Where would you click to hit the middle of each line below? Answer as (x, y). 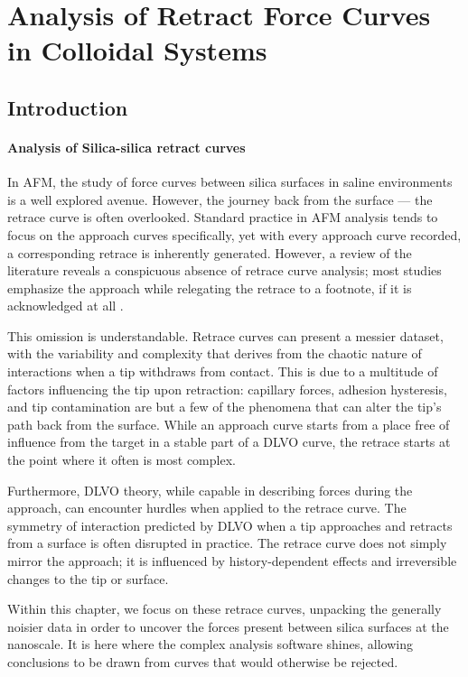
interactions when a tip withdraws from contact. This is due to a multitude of (223, 371)
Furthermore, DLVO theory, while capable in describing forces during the (210, 490)
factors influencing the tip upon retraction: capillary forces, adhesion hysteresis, (227, 389)
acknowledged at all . (66, 306)
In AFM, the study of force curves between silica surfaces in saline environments (230, 182)
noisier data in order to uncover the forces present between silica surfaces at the (228, 626)
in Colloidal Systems (137, 50)
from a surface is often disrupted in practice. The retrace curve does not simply (227, 543)
